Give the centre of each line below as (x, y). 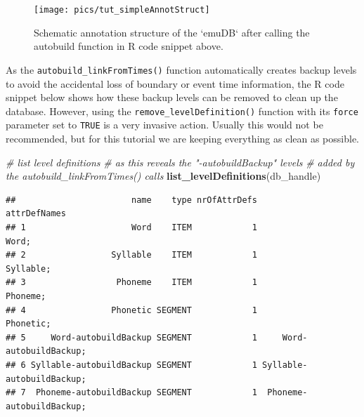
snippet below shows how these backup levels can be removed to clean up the (172, 97)
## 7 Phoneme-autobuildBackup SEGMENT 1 (131, 393)
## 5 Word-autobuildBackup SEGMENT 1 (131, 337)
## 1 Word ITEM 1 (131, 227)
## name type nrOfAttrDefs (131, 200)
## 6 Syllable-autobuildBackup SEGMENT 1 (131, 365)
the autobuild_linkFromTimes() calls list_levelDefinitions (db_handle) (163, 176)
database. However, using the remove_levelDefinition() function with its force (182, 111)
